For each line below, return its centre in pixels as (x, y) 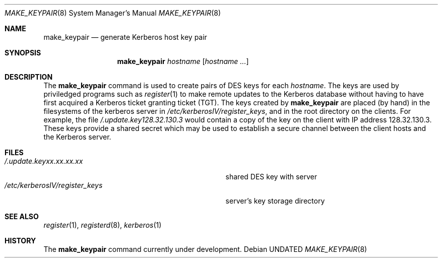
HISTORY (20, 241)
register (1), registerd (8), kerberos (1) (103, 225)
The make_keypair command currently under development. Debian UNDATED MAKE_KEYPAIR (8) (205, 249)
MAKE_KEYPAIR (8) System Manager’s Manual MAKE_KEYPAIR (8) (113, 13)
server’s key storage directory (275, 201)
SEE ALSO (22, 216)
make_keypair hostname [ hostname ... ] (183, 61)
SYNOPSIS (23, 53)
